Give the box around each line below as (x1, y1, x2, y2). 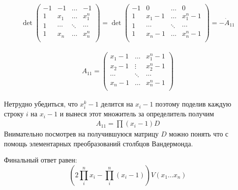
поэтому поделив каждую (155, 99, 232, 109)
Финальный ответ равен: (4, 155, 77, 165)
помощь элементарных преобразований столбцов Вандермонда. (4, 138, 193, 148)
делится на (101, 99, 133, 109)
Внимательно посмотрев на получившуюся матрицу (4, 129, 159, 139)
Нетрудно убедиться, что (4, 99, 78, 109)
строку (4, 109, 24, 119)
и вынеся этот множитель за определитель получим (59, 109, 214, 119)
